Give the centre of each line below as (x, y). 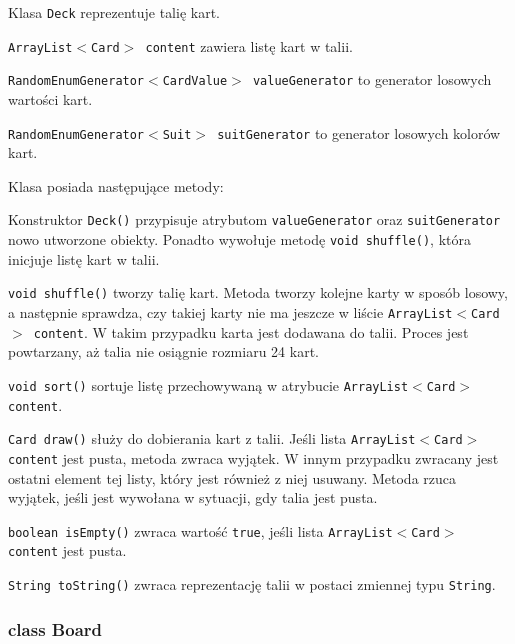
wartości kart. (50, 98)
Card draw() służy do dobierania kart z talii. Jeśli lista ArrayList (212, 438)
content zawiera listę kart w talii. (249, 45)
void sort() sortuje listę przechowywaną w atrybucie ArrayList (208, 384)
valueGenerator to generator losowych (372, 79)
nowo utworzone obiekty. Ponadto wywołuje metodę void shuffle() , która (239, 239)
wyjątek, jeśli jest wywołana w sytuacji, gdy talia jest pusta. (193, 497)
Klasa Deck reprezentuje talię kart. (114, 12)
